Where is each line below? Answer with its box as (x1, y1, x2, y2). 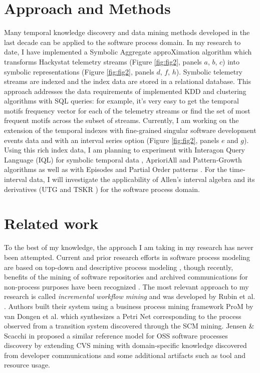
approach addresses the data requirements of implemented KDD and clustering (4, 85, 246, 96)
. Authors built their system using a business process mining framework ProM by (4, 300, 253, 311)
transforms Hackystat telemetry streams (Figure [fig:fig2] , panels (4, 56, 202, 66)
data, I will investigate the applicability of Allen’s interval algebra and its (29, 174, 255, 184)
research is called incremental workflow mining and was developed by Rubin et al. (4, 291, 255, 301)
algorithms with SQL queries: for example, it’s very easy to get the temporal (4, 95, 239, 106)
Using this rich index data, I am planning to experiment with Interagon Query (4, 144, 245, 155)
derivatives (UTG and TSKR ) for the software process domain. (4, 183, 200, 194)
